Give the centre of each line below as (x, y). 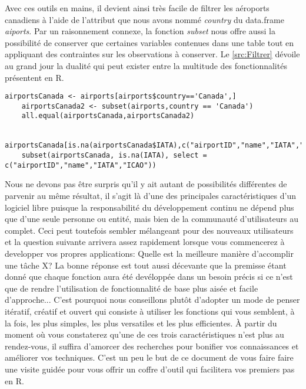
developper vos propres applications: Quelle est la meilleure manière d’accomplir (149, 253)
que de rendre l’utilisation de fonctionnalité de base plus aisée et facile (132, 288)
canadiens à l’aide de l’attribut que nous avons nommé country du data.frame (144, 19)
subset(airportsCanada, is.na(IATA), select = (114, 156)
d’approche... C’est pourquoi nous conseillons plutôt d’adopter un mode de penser (152, 300)
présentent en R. (34, 77)
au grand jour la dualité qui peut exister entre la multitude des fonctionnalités (146, 65)
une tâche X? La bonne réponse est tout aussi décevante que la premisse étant (146, 265)
